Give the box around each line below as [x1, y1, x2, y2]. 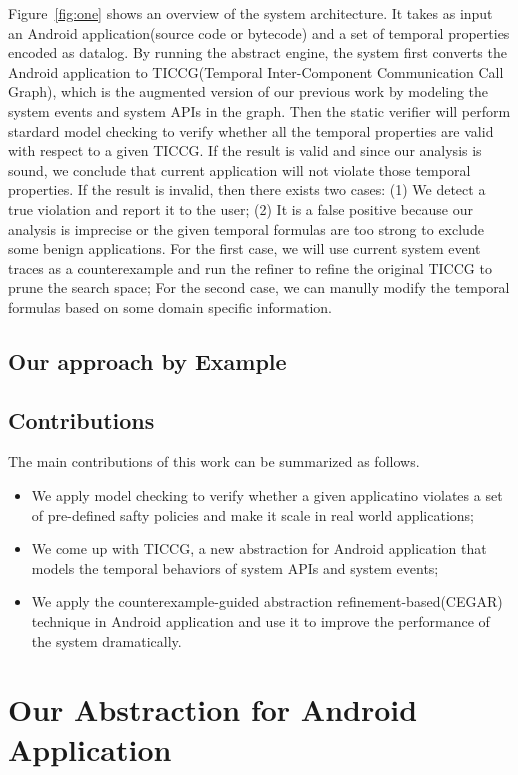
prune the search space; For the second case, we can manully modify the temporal [8, 277, 510, 298]
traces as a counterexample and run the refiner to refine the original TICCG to [8, 257, 492, 278]
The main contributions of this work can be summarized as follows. [8, 451, 420, 472]
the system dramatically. [31, 630, 182, 651]
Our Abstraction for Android [8, 689, 418, 730]
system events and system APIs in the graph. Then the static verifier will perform [8, 100, 511, 121]
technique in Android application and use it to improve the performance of [31, 611, 490, 632]
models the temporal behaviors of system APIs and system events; [31, 557, 439, 578]
